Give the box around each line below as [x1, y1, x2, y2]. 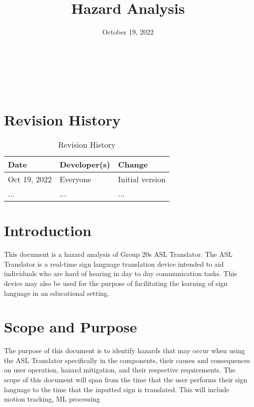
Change [118, 159, 148, 170]
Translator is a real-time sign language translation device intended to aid [4, 258, 224, 269]
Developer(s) [59, 159, 110, 170]
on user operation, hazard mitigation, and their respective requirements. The [4, 365, 236, 375]
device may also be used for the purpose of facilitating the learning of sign [4, 278, 228, 288]
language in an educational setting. [4, 287, 109, 298]
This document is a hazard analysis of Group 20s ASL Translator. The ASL [4, 249, 233, 259]
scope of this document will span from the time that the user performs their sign [4, 374, 248, 385]
